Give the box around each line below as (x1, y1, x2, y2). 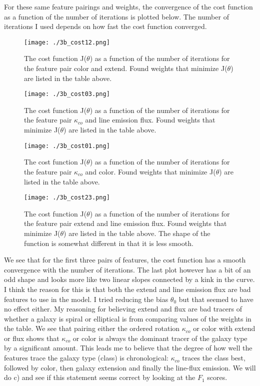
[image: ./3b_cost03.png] (24, 90, 110, 98)
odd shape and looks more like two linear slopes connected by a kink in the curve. (4, 274, 255, 284)
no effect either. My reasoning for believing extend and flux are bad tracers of (4, 303, 242, 314)
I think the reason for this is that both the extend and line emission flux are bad (4, 283, 251, 294)
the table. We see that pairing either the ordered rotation (4, 323, 180, 333)
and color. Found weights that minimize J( (85, 166, 216, 176)
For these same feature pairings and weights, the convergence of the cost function (4, 1, 253, 11)
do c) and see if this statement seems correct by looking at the (4, 372, 195, 382)
